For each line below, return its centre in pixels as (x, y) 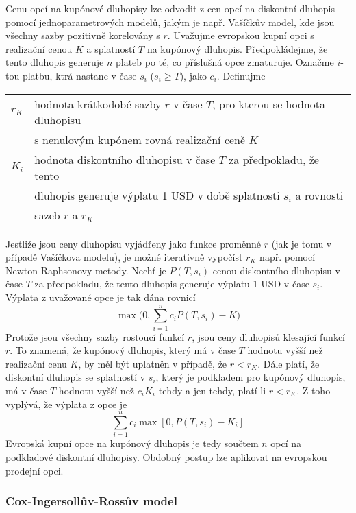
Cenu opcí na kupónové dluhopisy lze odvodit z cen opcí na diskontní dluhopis (170, 8)
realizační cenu (36, 363)
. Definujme (241, 75)
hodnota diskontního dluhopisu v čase (125, 159)
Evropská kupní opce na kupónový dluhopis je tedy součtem (132, 443)
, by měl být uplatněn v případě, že (153, 363)
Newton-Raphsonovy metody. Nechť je (86, 270)
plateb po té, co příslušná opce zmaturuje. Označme (225, 62)
